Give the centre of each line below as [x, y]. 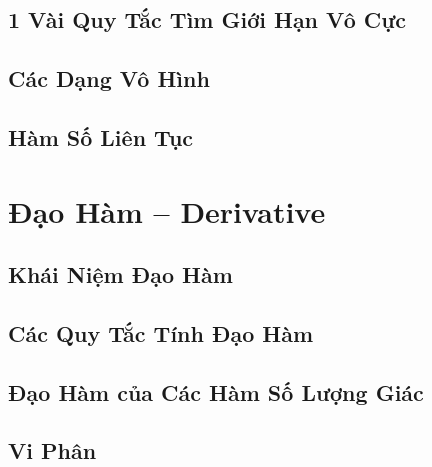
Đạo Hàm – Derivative [167, 210]
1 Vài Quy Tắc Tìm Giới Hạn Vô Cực [207, 19]
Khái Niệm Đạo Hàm [120, 274]
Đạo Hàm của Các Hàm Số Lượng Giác [216, 391]
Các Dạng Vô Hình [109, 78]
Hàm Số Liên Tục [101, 136]
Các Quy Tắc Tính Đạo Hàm [161, 332]
